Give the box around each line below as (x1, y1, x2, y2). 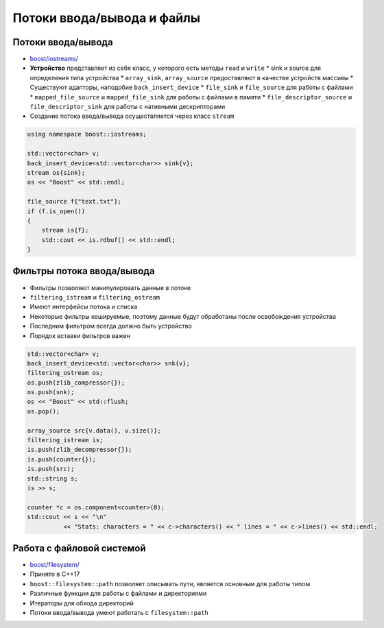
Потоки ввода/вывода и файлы (12, 10, 201, 25)
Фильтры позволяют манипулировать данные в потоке (29, 283, 191, 291)
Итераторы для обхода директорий (29, 599, 134, 607)
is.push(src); (27, 465, 75, 473)
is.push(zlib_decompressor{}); (27, 446, 133, 454)
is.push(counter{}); (27, 455, 96, 463)
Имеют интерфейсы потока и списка (29, 302, 138, 311)
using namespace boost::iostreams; (27, 130, 147, 138)
